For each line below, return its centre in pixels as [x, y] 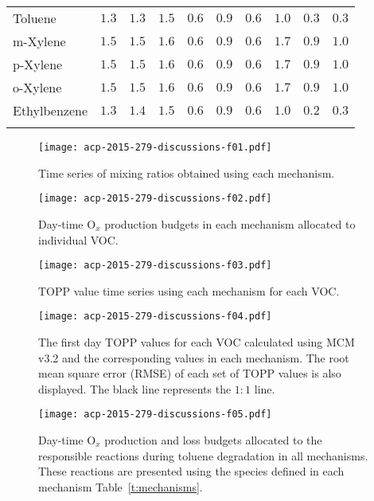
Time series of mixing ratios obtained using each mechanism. [187, 172]
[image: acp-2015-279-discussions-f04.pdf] [155, 317]
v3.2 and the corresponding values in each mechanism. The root [194, 357]
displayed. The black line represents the [135, 388]
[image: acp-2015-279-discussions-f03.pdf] [155, 266]
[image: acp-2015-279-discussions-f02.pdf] [155, 199]
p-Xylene [38, 64]
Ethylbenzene [51, 110]
